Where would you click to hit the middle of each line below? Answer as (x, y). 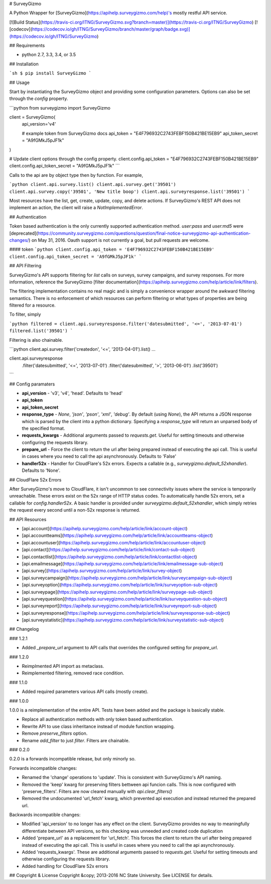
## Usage (20, 82)
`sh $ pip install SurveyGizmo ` (50, 73)
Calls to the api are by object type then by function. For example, (76, 175)
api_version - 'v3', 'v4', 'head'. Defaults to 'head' (72, 393)
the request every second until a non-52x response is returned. (75, 510)
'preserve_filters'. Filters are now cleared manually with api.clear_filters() (97, 791)
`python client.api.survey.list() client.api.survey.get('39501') (93, 184)
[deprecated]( (24, 233)
